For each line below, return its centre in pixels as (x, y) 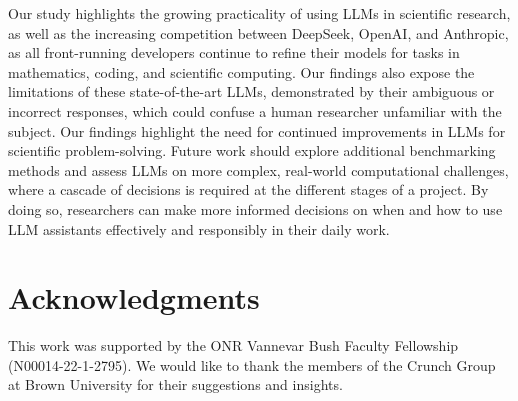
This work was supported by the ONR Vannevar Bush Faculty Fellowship (233, 345)
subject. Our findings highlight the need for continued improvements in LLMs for (257, 130)
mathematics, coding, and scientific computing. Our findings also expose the (241, 71)
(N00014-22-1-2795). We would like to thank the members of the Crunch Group (252, 364)
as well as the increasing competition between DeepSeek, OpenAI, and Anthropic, (258, 32)
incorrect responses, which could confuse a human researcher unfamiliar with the (255, 110)
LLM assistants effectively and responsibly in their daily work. (199, 228)
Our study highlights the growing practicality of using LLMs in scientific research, (259, 13)
